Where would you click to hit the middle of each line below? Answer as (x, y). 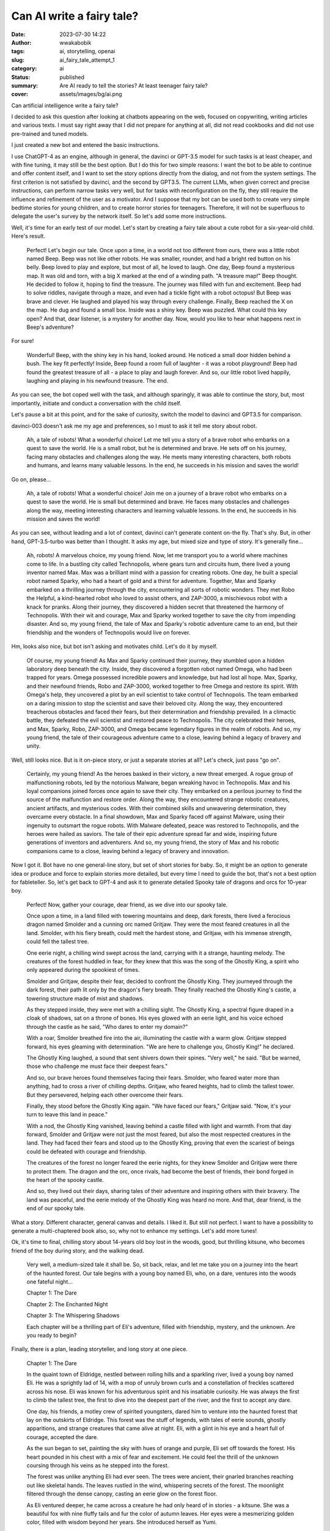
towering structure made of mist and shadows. (85, 998)
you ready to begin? (52, 1335)
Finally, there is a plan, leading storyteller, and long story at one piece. (99, 1349)
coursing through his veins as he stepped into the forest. (98, 1465)
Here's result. (28, 236)
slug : (18, 60)
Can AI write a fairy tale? (75, 16)
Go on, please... (31, 479)
